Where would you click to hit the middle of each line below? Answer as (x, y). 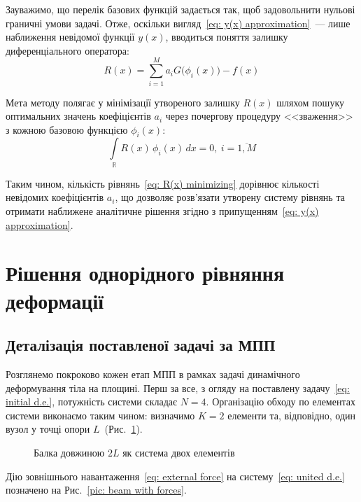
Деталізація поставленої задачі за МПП (141, 345)
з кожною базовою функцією (67, 129)
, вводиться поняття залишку (227, 37)
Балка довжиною (69, 452)
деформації (55, 300)
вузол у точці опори (48, 429)
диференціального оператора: (68, 50)
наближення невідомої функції (70, 37)
